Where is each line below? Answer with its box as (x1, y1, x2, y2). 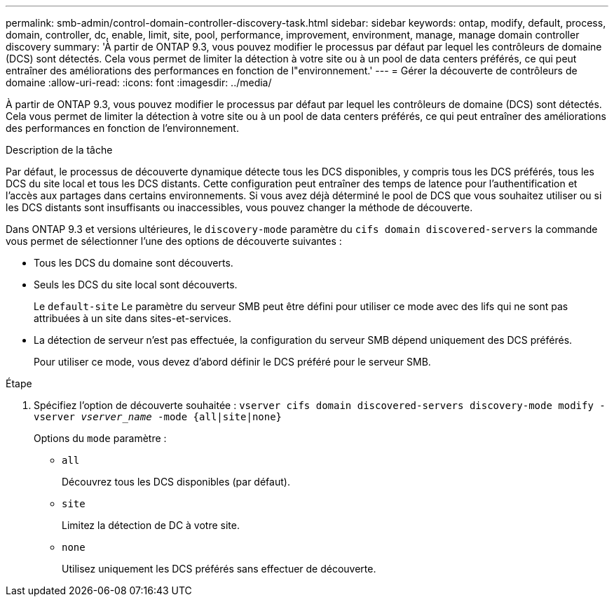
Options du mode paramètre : (34, 432, 167, 444)
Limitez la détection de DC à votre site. (62, 519, 240, 531)
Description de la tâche (6, 144, 113, 156)
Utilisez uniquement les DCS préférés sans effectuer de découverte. (62, 563, 376, 575)
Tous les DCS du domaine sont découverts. (34, 257, 233, 269)
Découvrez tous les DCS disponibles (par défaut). (62, 476, 290, 488)
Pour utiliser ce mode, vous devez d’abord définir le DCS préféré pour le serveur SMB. (34, 356, 431, 368)
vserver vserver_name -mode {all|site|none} (34, 411, 282, 422)
